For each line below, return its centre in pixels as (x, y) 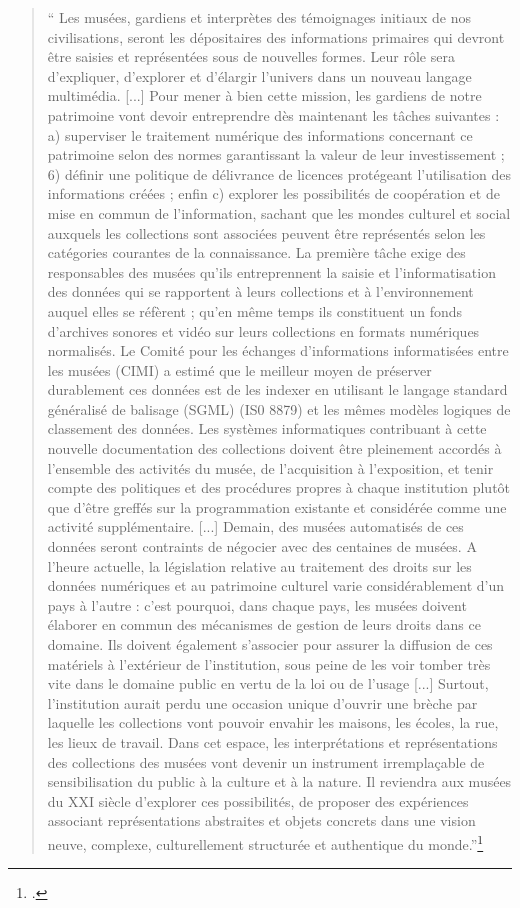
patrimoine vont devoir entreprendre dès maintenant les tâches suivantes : (273, 114)
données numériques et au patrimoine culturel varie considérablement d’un (276, 585)
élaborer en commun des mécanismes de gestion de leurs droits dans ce (264, 624)
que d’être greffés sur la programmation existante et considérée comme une (277, 506)
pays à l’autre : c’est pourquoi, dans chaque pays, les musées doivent (257, 604)
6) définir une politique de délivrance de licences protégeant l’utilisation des (279, 173)
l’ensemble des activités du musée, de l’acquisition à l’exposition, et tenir (270, 467)
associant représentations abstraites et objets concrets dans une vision (261, 820)
